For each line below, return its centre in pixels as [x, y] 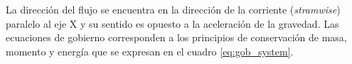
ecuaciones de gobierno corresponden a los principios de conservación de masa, [176, 37]
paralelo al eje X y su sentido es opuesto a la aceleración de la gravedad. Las [172, 23]
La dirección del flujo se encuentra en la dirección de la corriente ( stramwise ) [173, 9]
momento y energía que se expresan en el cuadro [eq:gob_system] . [150, 51]
